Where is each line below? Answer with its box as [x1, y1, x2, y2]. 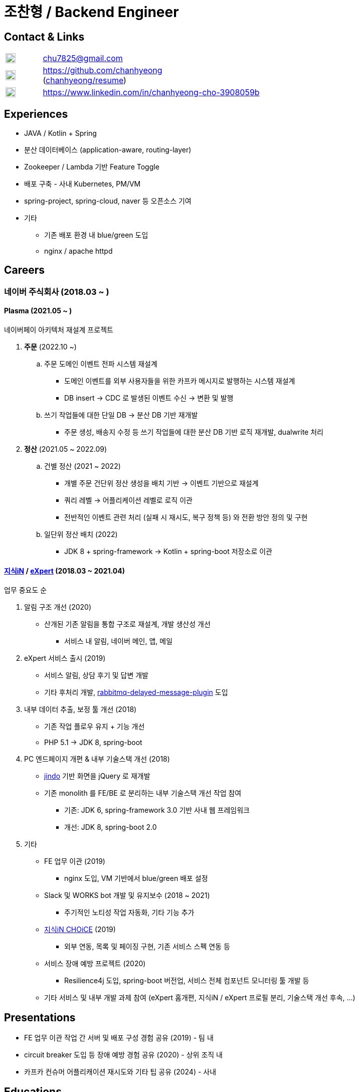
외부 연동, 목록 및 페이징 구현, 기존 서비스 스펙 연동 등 [64, 942, 230, 951]
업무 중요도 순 [4, 586, 47, 595]
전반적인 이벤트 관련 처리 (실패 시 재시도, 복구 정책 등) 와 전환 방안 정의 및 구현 [64, 513, 308, 522]
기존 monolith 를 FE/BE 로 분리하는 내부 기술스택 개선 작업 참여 [44, 789, 242, 798]
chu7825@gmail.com [43, 53, 123, 64]
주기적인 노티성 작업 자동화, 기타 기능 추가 [64, 908, 195, 917]
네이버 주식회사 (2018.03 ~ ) [4, 286, 109, 297]
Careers [4, 264, 45, 277]
